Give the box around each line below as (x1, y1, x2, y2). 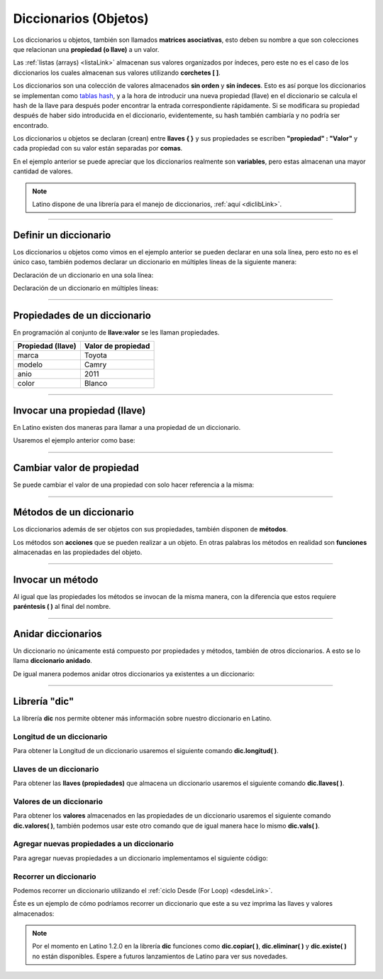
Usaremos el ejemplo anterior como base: (13, 436, 135, 445)
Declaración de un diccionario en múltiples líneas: (13, 284, 159, 293)
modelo (17, 359, 43, 369)
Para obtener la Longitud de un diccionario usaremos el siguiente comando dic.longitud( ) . (13, 746, 279, 754)
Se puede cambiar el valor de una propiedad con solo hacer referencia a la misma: (13, 480, 255, 489)
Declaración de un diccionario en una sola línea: (13, 271, 154, 279)
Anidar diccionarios (13, 628, 102, 639)
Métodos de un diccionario (13, 507, 134, 519)
